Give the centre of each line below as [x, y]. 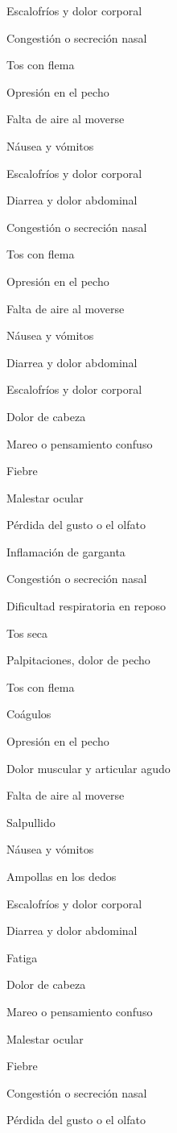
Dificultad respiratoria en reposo [86, 606]
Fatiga [22, 957]
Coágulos [29, 714]
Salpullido [31, 822]
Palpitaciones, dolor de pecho [78, 660]
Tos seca [27, 633]
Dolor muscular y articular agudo [88, 768]
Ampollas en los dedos [62, 876]
